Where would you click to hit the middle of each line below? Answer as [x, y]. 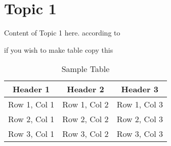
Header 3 [140, 89]
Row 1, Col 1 [31, 104]
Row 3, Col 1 [31, 134]
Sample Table [85, 69]
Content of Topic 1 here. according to [62, 33]
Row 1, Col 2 [85, 104]
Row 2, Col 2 [85, 119]
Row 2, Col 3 [140, 119]
